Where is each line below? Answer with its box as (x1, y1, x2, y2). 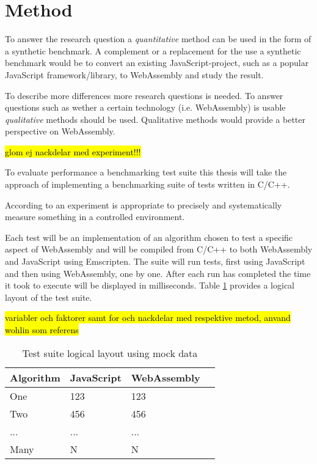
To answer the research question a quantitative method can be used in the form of (5, 32, 312, 45)
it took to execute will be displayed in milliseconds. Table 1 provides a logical (5, 279, 295, 292)
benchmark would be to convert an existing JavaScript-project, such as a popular (5, 56, 309, 69)
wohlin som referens (5, 323, 79, 336)
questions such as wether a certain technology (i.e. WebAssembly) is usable (5, 101, 286, 114)
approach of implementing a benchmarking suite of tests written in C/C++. (5, 178, 290, 191)
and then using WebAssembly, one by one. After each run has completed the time (5, 267, 311, 279)
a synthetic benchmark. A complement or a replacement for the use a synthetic (5, 44, 301, 57)
